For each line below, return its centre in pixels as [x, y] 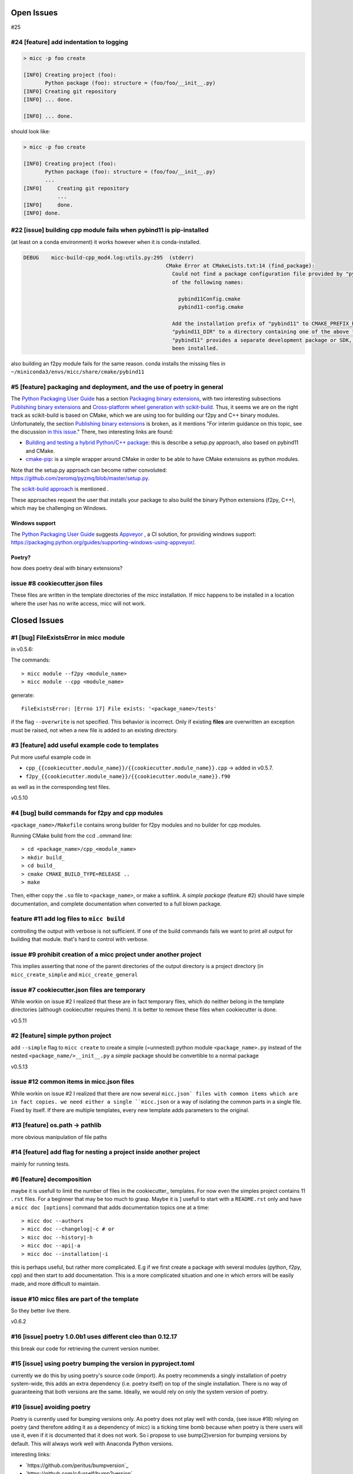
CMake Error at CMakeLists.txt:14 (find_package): [240, 266]
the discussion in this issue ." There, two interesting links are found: [92, 432]
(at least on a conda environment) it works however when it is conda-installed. [106, 242]
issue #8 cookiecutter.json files [57, 584]
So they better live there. [41, 1310]
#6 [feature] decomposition [51, 1179]
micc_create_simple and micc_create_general [74, 974]
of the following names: [208, 282]
